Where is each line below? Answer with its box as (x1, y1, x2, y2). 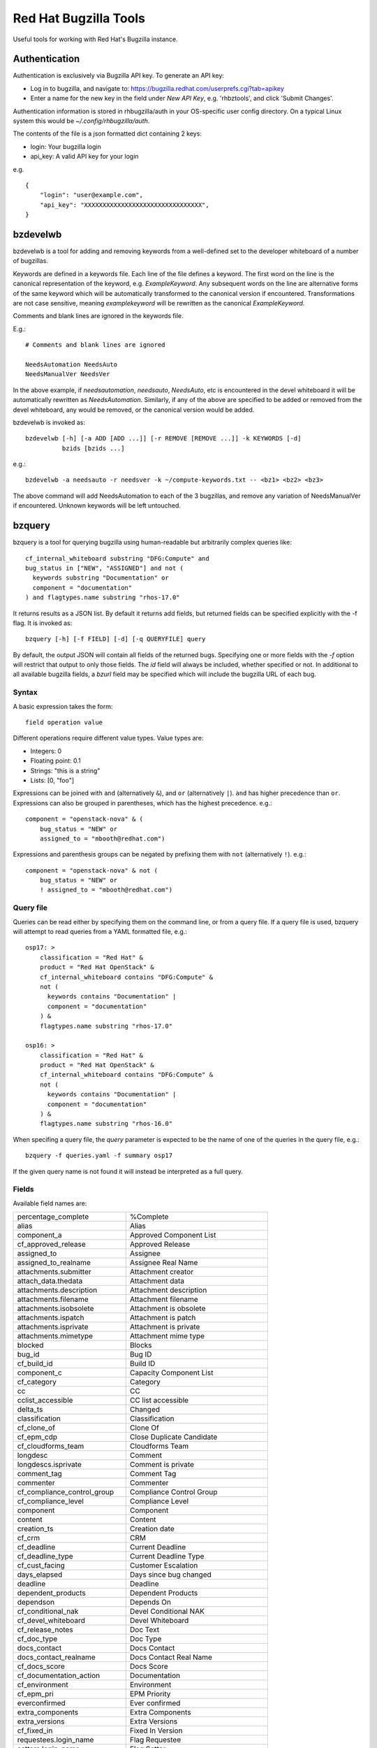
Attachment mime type (129, 1331, 205, 1341)
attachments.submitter (17, 1267, 92, 1277)
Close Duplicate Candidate (129, 1432, 218, 1442)
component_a (17, 1231, 62, 1240)
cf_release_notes (17, 1625, 73, 1635)
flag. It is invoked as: (13, 619, 73, 627)
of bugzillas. (13, 257, 49, 265)
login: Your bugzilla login (30, 142, 101, 150)
